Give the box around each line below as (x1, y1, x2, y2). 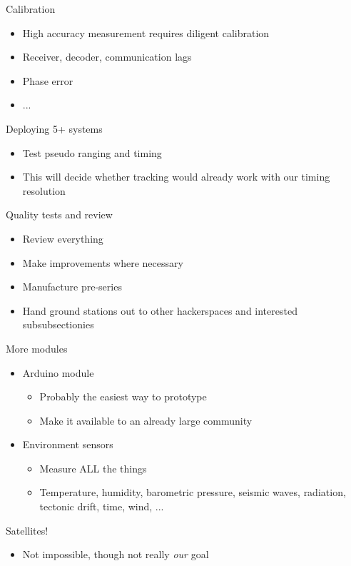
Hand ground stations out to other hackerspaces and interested (22, 303, 297, 318)
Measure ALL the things (39, 460, 147, 475)
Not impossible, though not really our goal (22, 547, 209, 562)
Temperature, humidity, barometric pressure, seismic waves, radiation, (39, 485, 346, 500)
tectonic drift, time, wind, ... (39, 499, 164, 514)
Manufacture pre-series (22, 279, 122, 294)
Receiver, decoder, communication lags (22, 49, 192, 64)
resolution (22, 183, 66, 198)
